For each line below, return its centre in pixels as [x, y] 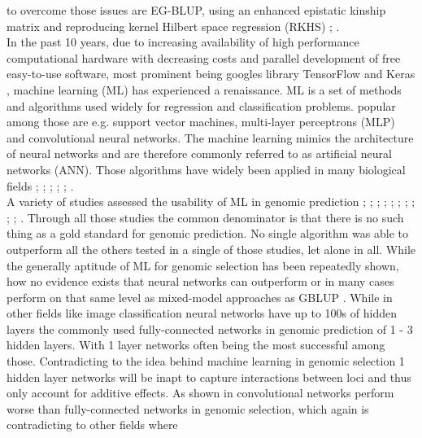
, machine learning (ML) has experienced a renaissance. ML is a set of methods [204, 89]
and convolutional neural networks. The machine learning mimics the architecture [210, 137]
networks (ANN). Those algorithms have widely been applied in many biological [206, 169]
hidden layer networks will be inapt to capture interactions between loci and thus [209, 377]
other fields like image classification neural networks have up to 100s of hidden [202, 313]
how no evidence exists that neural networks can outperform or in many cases [200, 281]
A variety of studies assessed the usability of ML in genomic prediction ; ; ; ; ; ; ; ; [211, 201]
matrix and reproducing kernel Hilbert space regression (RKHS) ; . [173, 26]
